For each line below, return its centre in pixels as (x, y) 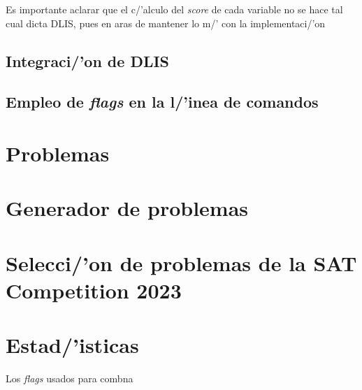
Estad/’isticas (72, 345)
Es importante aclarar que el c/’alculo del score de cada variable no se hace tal (174, 9)
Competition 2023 (94, 290)
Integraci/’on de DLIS (88, 60)
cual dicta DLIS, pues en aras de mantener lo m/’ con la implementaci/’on (166, 23)
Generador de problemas (127, 208)
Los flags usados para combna (70, 378)
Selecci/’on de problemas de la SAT (181, 262)
